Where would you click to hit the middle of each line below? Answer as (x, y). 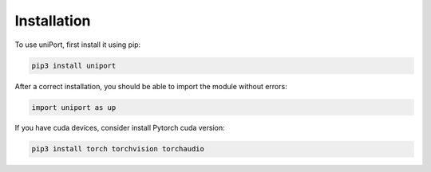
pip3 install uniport (74, 65)
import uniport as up (74, 107)
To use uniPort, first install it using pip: (78, 45)
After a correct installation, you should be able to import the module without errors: (151, 86)
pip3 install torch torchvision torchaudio (118, 149)
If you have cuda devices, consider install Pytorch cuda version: (120, 128)
